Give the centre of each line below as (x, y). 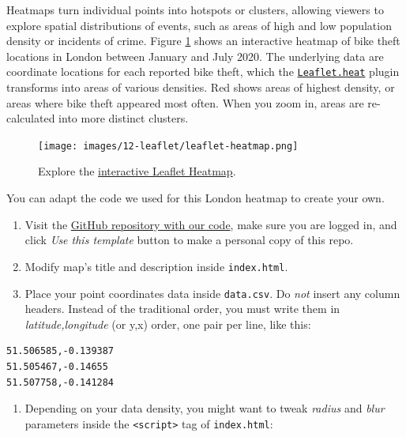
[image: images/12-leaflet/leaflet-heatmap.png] (168, 146)
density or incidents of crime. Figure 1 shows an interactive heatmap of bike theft (203, 41)
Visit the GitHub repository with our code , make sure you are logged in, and (211, 224)
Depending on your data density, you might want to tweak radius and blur (205, 408)
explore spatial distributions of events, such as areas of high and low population (199, 25)
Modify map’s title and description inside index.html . (156, 266)
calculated (31, 118)
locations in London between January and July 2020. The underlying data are (195, 56)
